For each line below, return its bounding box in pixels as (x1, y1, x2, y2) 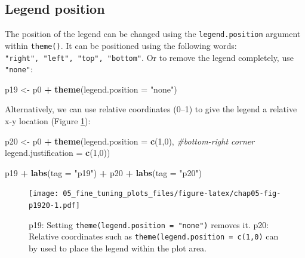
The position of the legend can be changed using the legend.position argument (5, 27, 301, 40)
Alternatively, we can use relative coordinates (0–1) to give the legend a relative (5, 103, 297, 115)
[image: (29, 189, 59, 198)
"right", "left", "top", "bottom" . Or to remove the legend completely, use (5, 51, 294, 63)
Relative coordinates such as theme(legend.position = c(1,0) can (29, 230, 279, 242)
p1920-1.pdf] (29, 201, 80, 210)
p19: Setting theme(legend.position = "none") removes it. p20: (29, 218, 269, 231)
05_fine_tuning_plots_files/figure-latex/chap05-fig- (63, 189, 281, 198)
